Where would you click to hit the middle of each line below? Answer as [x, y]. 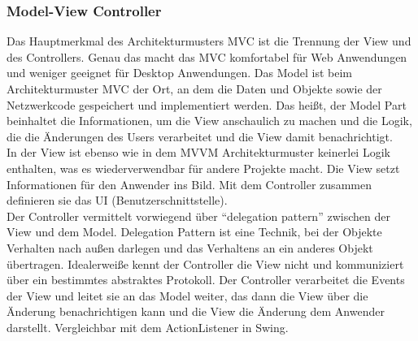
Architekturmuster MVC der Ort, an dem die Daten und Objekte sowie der [194, 88]
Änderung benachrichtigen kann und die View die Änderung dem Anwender [196, 311]
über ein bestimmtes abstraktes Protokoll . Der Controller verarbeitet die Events [206, 280]
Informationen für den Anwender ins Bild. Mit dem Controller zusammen [189, 184]
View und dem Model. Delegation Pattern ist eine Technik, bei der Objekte [194, 232]
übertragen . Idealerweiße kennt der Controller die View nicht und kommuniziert [205, 263]
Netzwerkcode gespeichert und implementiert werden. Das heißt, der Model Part [207, 104]
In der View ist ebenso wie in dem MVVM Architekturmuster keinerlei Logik [198, 152]
